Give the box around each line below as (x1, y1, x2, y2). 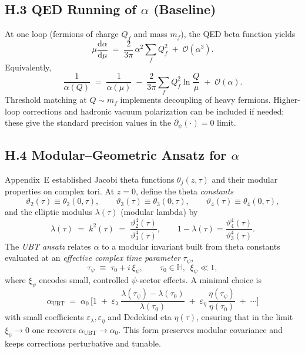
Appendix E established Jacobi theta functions (5, 173, 175, 186)
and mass (133, 28, 167, 40)
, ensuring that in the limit (196, 311, 293, 323)
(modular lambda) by (120, 206, 198, 218)
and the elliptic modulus (5, 206, 93, 218)
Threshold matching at (5, 93, 87, 106)
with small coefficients (5, 311, 84, 323)
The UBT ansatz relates (5, 240, 91, 252)
